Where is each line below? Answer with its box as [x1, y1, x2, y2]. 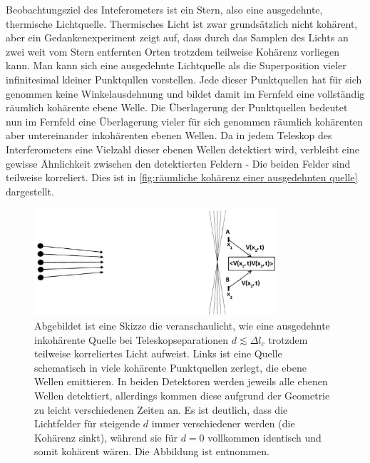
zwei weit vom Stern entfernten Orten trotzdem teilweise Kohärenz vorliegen [6, 44, 340, 58]
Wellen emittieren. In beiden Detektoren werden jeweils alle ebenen [34, 374, 328, 389]
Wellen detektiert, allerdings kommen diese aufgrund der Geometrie [34, 387, 330, 402]
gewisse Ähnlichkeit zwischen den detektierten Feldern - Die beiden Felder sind [6, 156, 351, 171]
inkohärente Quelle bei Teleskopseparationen [34, 332, 229, 347]
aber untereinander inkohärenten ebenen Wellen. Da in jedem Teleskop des [6, 128, 332, 143]
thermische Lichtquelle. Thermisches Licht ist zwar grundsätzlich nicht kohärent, [6, 16, 358, 31]
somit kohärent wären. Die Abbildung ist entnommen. [34, 444, 269, 459]
